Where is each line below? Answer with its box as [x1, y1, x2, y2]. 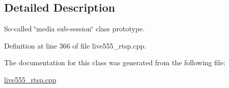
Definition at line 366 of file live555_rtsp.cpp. [4, 40, 147, 51]
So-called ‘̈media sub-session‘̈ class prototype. [4, 23, 145, 34]
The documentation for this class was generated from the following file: [4, 57, 225, 68]
